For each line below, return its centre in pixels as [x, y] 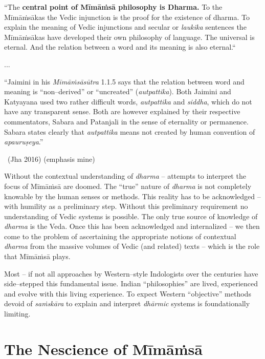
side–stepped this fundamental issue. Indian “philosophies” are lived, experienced [131, 283]
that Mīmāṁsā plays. [37, 256]
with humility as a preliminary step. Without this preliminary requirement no [126, 206]
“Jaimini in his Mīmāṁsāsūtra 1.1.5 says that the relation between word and [124, 81]
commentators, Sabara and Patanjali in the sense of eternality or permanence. [126, 121]
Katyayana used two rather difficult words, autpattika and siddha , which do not [128, 101]
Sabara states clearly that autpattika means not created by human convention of [130, 131]
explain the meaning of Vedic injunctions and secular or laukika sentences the [125, 27]
